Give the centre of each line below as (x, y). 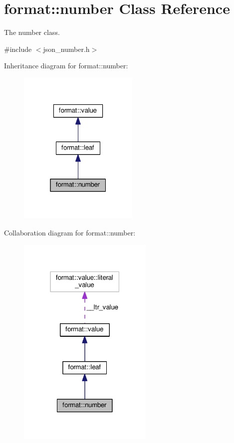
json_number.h (66, 49)
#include (18, 49)
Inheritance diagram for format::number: (66, 66)
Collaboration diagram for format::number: (70, 233)
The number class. (32, 32)
